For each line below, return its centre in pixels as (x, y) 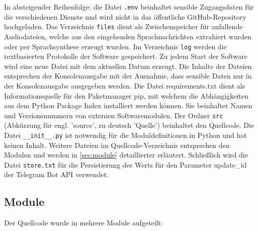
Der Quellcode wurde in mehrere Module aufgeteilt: (83, 223)
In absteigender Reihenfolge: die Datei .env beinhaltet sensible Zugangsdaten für (129, 7)
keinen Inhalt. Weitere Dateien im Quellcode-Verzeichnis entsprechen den (117, 145)
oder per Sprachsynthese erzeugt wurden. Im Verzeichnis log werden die (115, 46)
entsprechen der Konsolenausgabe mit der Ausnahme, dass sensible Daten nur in (128, 76)
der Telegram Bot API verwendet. (56, 174)
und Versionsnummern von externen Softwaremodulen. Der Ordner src (114, 115)
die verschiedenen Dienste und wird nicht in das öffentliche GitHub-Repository (125, 16)
